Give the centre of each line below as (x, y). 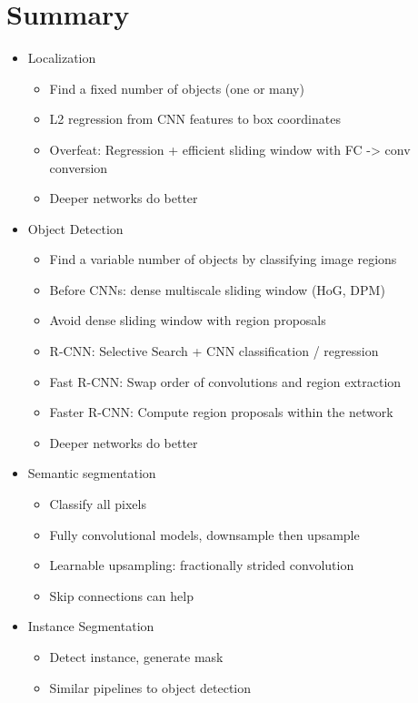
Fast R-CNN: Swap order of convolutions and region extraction (225, 381)
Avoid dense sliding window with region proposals (188, 320)
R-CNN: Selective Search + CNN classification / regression (214, 351)
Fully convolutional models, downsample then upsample (204, 534)
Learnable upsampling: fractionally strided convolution (202, 565)
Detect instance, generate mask (136, 657)
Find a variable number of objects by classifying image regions (223, 259)
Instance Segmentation (91, 626)
